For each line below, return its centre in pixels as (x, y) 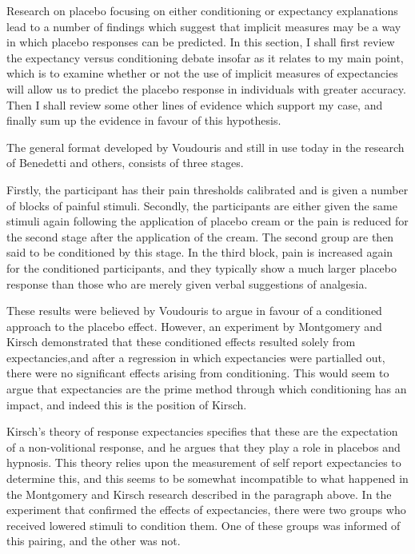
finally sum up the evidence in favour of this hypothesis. (144, 120)
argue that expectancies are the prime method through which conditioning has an (207, 389)
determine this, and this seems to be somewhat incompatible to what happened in (207, 478)
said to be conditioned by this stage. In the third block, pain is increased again (200, 252)
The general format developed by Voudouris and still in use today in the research (206, 147)
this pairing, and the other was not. (94, 541)
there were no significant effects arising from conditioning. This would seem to (198, 373)
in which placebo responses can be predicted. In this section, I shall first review (201, 42)
